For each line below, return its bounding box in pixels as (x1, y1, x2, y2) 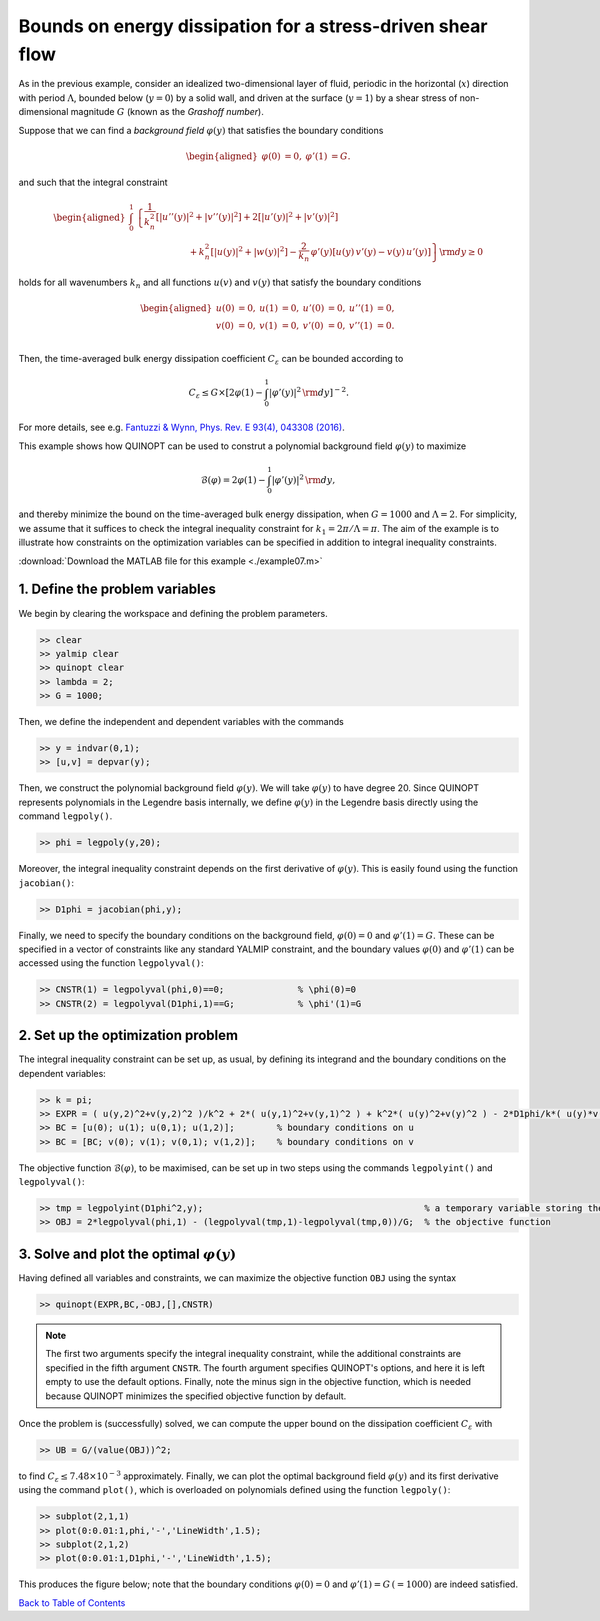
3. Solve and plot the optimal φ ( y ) (18, 1245, 237, 1262)
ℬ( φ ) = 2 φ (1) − (200, 474, 266, 485)
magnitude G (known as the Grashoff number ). (70, 106, 264, 118)
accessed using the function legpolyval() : (18, 957, 204, 969)
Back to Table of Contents (18, 1596, 126, 1609)
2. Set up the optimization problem (18, 1027, 239, 1044)
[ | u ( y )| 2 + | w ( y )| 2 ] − (210, 245, 297, 257)
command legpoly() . (18, 810, 113, 822)
